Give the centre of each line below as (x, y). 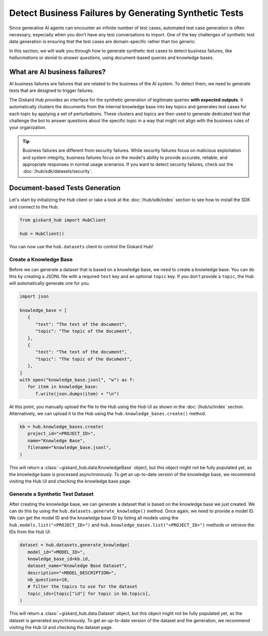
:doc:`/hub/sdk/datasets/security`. (58, 171)
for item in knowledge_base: (63, 387)
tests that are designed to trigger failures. (52, 91)
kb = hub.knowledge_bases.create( (62, 427)
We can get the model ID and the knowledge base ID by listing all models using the (94, 518)
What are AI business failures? (58, 72)
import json (34, 296)
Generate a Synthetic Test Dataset (51, 494)
